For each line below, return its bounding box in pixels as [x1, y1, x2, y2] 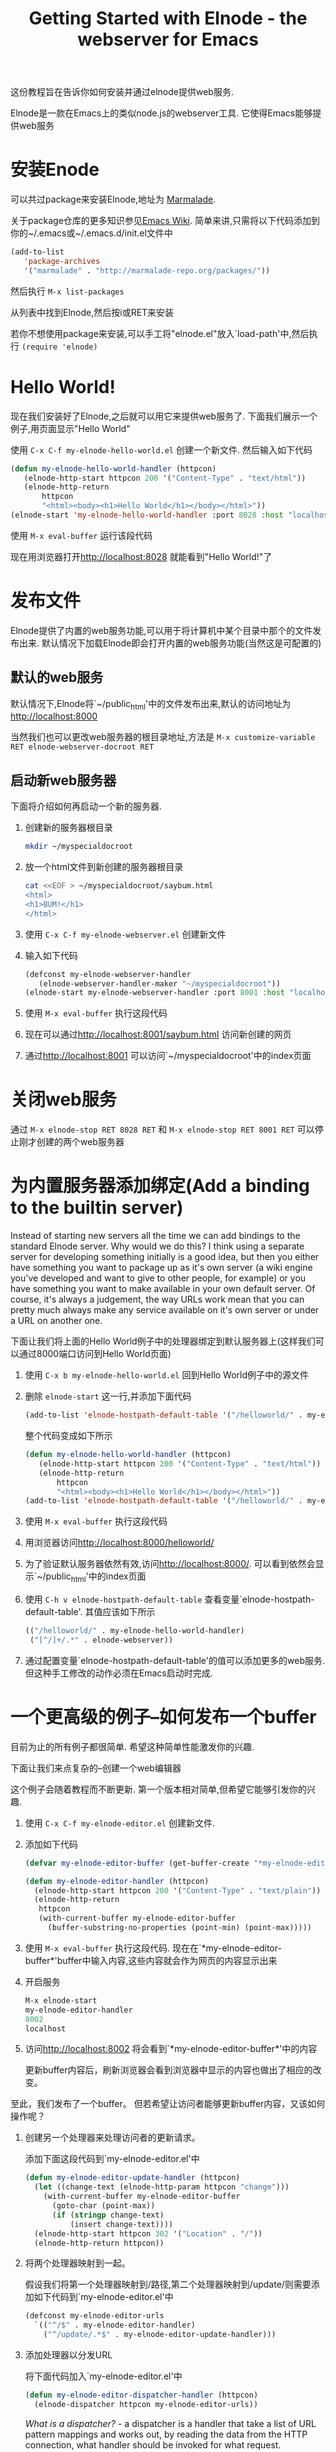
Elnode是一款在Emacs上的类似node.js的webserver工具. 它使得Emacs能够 [10, 107, 313, 119]
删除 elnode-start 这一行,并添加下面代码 [24, 1390, 192, 1402]
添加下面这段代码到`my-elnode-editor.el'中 [24, 2153, 200, 2165]
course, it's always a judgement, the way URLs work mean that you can [10, 1293, 305, 1306]
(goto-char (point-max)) [51, 2201, 156, 2211]
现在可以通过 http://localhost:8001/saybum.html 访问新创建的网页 [24, 1028, 292, 1041]
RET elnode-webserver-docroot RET [10, 742, 155, 752]
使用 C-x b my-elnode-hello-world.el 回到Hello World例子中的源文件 [24, 1369, 310, 1381]
